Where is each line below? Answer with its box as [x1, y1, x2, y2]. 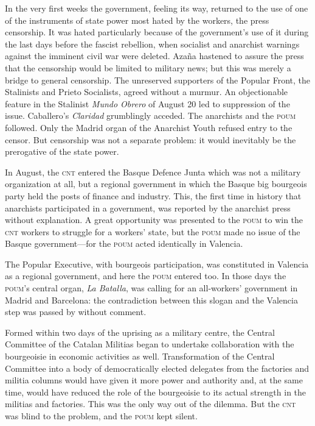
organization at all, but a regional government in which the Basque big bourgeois [5, 177, 307, 190]
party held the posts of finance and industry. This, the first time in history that [5, 189, 302, 202]
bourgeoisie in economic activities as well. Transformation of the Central [5, 350, 275, 363]
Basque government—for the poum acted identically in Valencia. [5, 237, 243, 250]
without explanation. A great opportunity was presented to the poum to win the [5, 213, 303, 226]
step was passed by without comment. [5, 305, 147, 318]
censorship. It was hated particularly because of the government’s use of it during [5, 26, 309, 38]
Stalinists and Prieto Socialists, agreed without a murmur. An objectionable [5, 85, 288, 98]
